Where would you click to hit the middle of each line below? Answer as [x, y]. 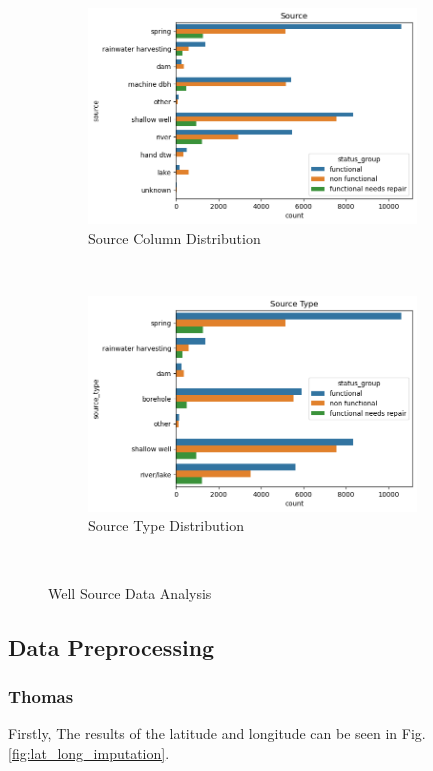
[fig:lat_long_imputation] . [89, 752]
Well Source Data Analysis [130, 592]
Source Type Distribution [166, 525]
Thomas [41, 695]
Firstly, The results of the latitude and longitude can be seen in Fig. [217, 733]
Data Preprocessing [111, 646]
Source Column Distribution [174, 237]
